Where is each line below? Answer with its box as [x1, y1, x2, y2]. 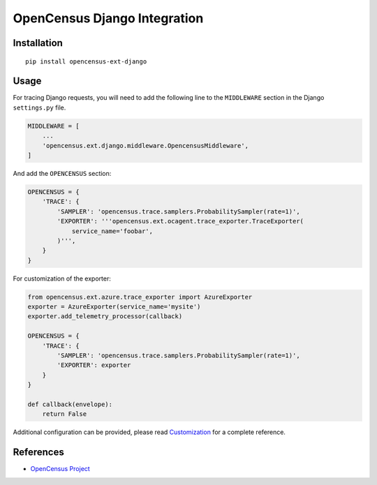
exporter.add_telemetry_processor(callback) [27, 313, 183, 320]
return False [42, 410, 87, 418]
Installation [13, 37, 63, 49]
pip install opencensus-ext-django [25, 57, 147, 66]
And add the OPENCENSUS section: [13, 170, 112, 177]
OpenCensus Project [30, 465, 90, 473]
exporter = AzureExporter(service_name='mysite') [27, 303, 201, 311]
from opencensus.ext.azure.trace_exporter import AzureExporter [27, 293, 253, 301]
